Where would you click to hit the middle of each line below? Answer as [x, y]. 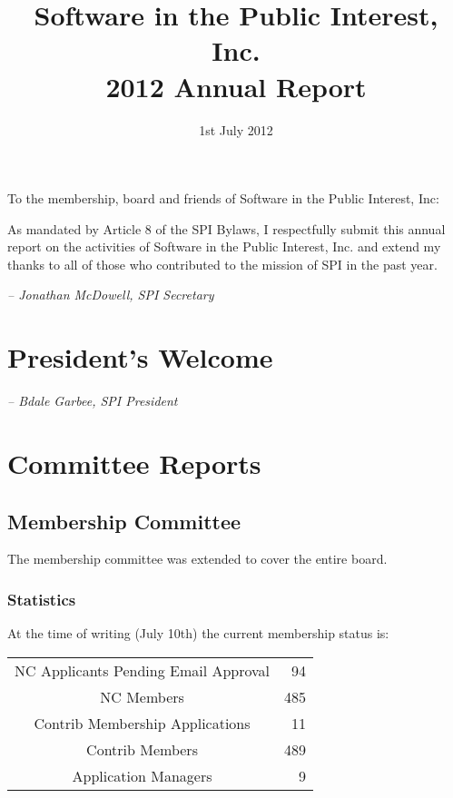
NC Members [142, 696]
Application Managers [142, 775]
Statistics [42, 599]
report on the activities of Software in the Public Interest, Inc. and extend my [224, 246]
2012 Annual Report [236, 86]
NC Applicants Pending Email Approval [143, 670]
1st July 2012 [236, 129]
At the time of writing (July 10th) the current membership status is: [198, 633]
